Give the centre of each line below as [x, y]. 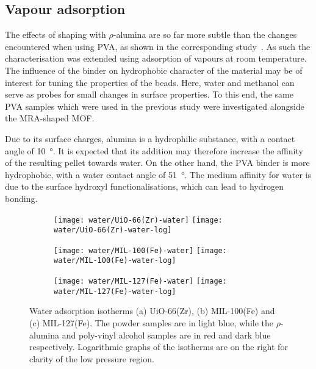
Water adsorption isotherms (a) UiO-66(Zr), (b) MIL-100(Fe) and [152, 311]
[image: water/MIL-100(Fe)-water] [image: [140, 250]
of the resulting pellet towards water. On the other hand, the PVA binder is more [157, 163]
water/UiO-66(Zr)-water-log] [113, 230]
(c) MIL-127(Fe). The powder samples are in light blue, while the [151, 323]
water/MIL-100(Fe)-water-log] [115, 261]
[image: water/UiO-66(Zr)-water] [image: [138, 220]
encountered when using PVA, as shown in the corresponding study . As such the [158, 46]
